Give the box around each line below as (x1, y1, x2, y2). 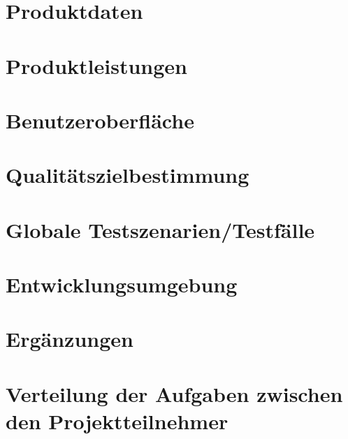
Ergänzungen (6, 325, 133, 353)
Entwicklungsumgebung (6, 270, 238, 299)
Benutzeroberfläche (6, 105, 194, 134)
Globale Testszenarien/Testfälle (6, 215, 315, 244)
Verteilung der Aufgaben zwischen (6, 379, 343, 408)
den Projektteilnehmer (6, 407, 229, 435)
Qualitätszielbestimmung (6, 161, 249, 189)
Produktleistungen (6, 51, 187, 80)
